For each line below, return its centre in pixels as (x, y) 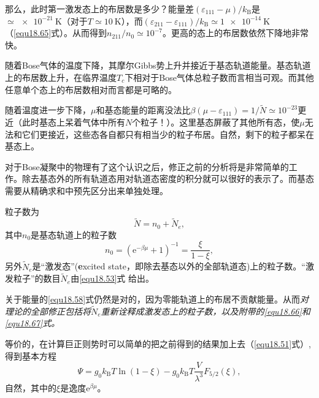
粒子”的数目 (37, 278)
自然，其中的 (31, 387)
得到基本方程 (31, 355)
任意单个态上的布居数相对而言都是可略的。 (91, 89)
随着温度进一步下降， (48, 110)
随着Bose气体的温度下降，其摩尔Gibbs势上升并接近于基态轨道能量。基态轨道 (158, 65)
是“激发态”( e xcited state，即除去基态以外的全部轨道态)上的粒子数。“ (169, 266)
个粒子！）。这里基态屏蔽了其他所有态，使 (216, 122)
